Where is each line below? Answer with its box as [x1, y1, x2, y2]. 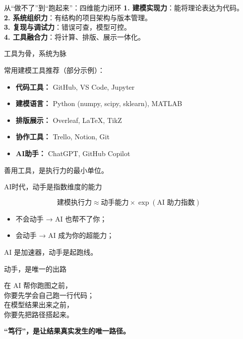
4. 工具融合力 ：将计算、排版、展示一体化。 [4, 31, 145, 42]
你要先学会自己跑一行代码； [4, 289, 94, 300]
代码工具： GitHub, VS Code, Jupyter [15, 81, 135, 92]
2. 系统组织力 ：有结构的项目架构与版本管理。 [4, 12, 152, 22]
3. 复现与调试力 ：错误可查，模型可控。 [4, 22, 131, 32]
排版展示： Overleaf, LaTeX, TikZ [15, 114, 122, 125]
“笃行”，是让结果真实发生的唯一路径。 [4, 326, 130, 336]
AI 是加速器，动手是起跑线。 [4, 246, 98, 257]
